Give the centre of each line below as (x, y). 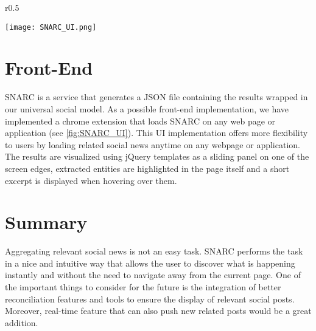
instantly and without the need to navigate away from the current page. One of (153, 275)
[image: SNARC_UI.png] (51, 27)
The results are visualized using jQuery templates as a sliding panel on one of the (157, 156)
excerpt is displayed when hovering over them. (91, 180)
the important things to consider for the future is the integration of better (143, 287)
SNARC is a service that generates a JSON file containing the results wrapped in (156, 97)
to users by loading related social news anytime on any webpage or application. (153, 144)
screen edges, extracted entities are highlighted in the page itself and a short (147, 168)
